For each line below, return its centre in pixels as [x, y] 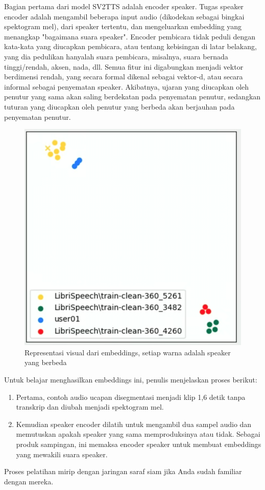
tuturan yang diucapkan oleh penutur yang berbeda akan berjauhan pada [119, 106]
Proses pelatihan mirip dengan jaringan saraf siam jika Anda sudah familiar [123, 471]
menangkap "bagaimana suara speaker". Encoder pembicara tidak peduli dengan [130, 36]
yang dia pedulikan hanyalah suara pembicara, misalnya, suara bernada [116, 56]
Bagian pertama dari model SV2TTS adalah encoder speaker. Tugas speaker [124, 6]
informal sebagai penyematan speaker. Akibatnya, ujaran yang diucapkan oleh [127, 86]
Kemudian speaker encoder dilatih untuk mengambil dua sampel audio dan [134, 424]
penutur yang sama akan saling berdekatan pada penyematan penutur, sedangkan [132, 97]
